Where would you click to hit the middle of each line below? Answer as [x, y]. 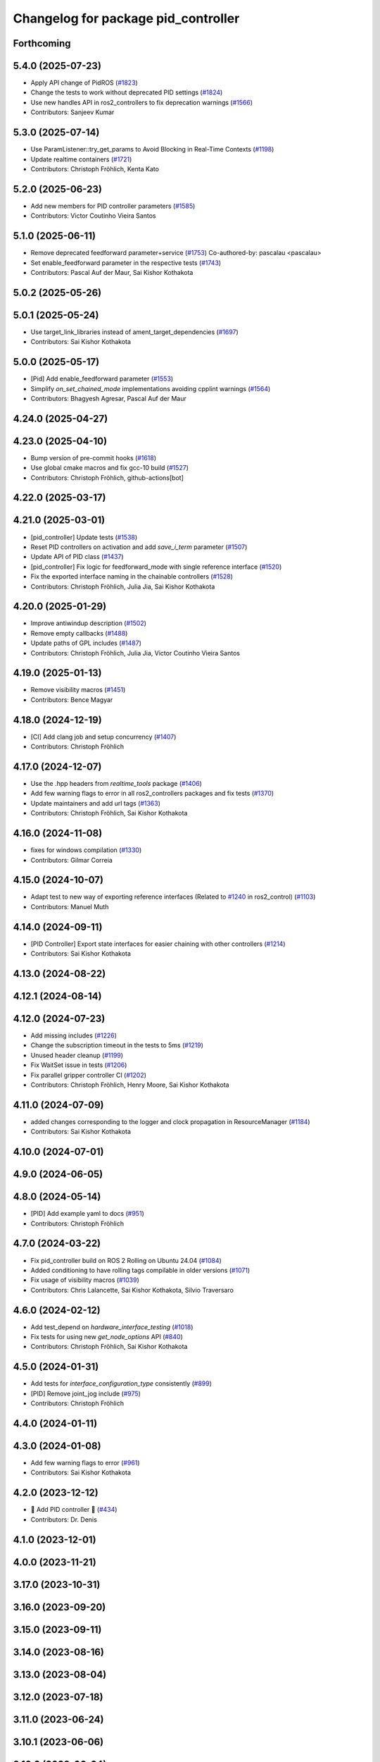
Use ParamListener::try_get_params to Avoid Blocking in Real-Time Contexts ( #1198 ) [152, 149]
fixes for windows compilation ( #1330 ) [86, 850]
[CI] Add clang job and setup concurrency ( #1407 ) [103, 737]
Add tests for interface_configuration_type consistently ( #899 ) [121, 1384]
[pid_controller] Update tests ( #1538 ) [84, 537]
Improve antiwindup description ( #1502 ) [89, 623]
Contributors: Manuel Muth [70, 906]
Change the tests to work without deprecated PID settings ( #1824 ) [127, 92]
